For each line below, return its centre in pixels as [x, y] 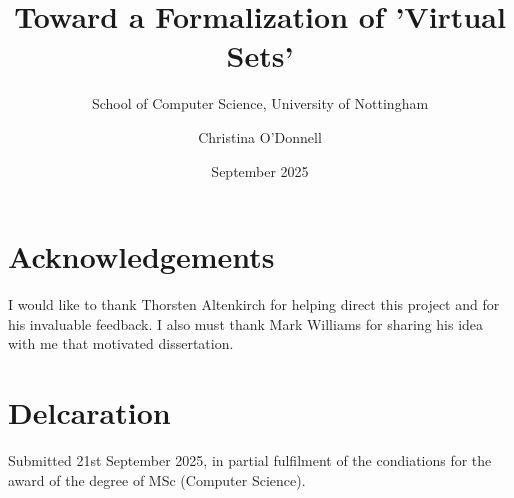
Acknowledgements [141, 256]
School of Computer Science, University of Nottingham [260, 103]
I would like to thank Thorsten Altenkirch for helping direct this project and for [254, 304]
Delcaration [89, 412]
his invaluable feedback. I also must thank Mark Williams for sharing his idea [246, 323]
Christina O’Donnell [260, 136]
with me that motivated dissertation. [121, 343]
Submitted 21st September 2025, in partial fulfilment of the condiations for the [250, 459]
